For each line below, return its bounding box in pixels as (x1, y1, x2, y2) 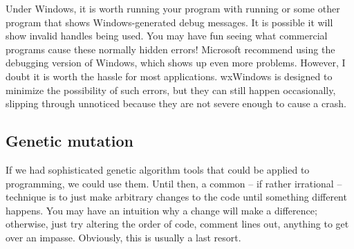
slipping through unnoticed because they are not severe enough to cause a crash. (6, 96, 346, 111)
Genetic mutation (6, 130, 133, 151)
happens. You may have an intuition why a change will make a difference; (6, 203, 317, 217)
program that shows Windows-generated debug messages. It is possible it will (6, 15, 333, 29)
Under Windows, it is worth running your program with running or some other (6, 1, 340, 15)
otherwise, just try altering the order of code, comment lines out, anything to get (6, 216, 349, 231)
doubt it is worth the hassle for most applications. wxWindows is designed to (6, 68, 333, 83)
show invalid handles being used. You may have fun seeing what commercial (6, 28, 328, 43)
